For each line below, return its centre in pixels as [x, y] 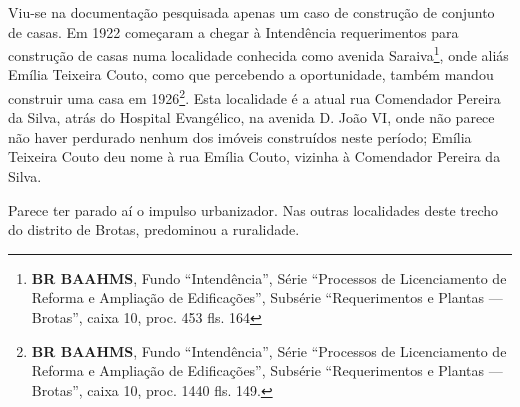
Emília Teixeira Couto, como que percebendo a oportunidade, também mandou [251, 74]
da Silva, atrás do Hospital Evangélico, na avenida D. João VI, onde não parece [251, 117]
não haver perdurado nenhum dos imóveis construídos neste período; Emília [240, 136]
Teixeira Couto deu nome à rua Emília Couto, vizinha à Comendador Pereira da [254, 156]
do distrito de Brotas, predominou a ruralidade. [154, 229]
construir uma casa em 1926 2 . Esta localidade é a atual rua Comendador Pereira [254, 96]
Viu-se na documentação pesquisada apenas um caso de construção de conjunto [251, 12]
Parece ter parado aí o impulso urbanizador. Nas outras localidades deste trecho [253, 209]
